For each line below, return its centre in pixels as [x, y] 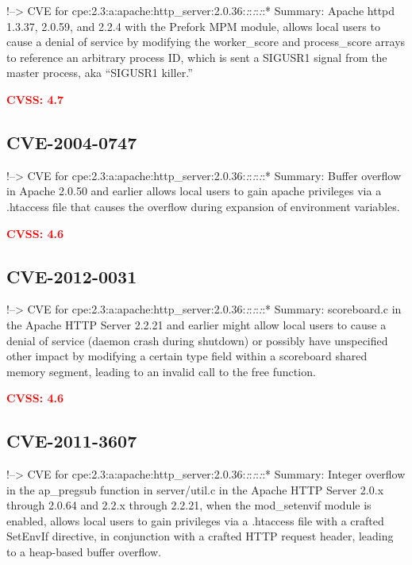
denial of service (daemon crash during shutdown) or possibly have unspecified [197, 340]
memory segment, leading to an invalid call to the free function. [161, 371]
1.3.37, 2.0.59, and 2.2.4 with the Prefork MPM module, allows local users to [193, 26]
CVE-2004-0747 [72, 142]
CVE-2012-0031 [72, 276]
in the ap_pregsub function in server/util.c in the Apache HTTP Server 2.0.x [195, 489]
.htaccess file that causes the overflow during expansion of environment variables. [203, 206]
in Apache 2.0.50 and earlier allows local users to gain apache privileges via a [194, 191]
